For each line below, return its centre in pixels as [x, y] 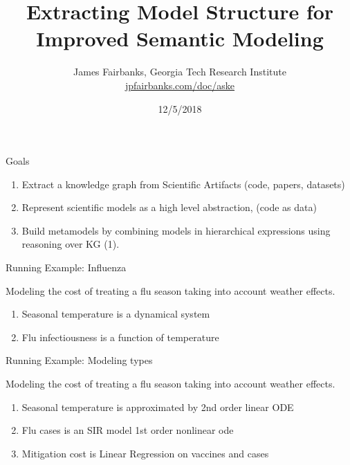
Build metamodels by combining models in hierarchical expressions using [176, 230]
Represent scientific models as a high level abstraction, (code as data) [169, 207]
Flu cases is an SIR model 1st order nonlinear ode [128, 430]
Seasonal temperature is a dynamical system [116, 314]
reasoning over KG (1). [71, 244]
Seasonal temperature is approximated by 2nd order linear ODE [158, 407]
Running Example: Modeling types [79, 360]
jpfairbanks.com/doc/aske [180, 85]
